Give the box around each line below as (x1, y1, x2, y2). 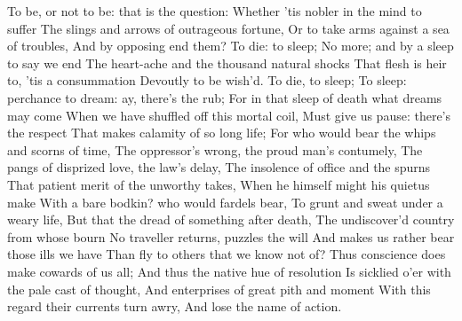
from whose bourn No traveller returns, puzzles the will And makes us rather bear (7, 227, 455, 246)
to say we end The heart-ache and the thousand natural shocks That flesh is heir (7, 53, 447, 72)
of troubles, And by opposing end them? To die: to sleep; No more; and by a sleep (7, 36, 454, 55)
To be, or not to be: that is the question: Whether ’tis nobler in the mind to (7, 2, 422, 20)
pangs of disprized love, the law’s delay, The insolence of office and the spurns (7, 158, 431, 176)
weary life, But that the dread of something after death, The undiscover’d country (7, 210, 455, 229)
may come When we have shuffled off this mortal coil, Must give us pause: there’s (7, 106, 451, 124)
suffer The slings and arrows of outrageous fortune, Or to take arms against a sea (7, 19, 450, 37)
